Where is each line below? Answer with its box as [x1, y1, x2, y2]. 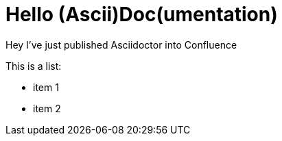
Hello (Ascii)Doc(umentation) [5, 3, 278, 26]
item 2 [33, 102, 61, 114]
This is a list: [5, 60, 62, 72]
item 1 [33, 81, 59, 93]
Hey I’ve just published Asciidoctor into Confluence [5, 38, 237, 51]
